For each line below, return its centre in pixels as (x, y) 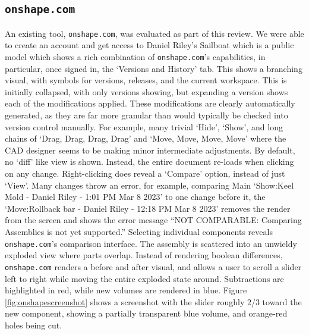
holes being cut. (34, 325)
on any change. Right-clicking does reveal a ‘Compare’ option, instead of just (145, 173)
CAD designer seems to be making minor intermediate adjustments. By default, (150, 150)
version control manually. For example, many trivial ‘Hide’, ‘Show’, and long (144, 126)
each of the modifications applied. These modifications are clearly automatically (150, 103)
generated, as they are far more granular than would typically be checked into (146, 115)
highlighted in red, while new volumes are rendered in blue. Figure (126, 290)
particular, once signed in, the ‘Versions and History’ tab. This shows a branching (154, 68)
